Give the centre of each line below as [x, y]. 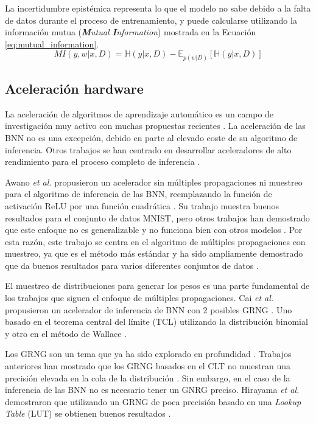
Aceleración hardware [74, 88]
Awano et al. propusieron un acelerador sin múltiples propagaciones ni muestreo [154, 182]
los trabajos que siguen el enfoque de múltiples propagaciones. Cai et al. [139, 298]
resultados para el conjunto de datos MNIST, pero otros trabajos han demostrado [157, 217]
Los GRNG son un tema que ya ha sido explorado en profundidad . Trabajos [148, 354]
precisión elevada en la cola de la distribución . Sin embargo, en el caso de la [148, 377]
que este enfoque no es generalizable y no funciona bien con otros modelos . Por [154, 230]
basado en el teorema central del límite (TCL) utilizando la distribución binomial [156, 321]
